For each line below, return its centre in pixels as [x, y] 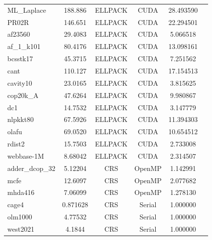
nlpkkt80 [21, 119]
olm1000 [20, 217]
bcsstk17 [20, 59]
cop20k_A [23, 95]
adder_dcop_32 [32, 168]
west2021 [21, 228]
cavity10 [20, 83]
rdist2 [16, 144]
